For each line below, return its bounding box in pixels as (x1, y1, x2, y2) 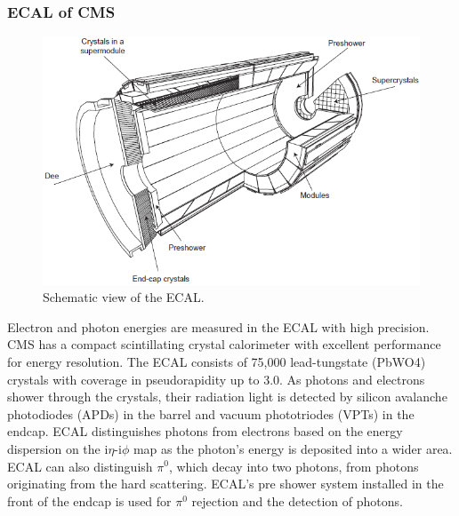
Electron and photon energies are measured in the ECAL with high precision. (7, 317, 430, 336)
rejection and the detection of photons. (191, 491, 403, 510)
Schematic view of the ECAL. (43, 288, 205, 306)
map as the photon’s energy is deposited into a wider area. (133, 439, 453, 457)
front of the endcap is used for (7, 491, 172, 510)
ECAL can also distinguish (7, 456, 153, 475)
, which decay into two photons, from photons (168, 456, 419, 475)
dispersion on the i (7, 439, 109, 457)
